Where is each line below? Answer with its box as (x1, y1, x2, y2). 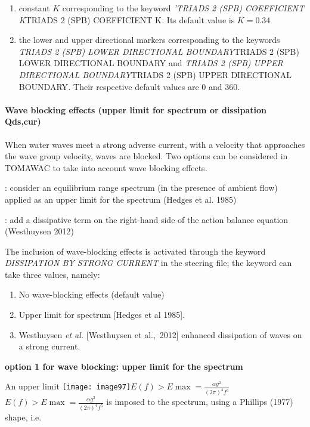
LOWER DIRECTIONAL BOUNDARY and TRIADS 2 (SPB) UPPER (18, 57, 283, 69)
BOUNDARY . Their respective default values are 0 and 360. (18, 80, 240, 92)
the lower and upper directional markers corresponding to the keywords (18, 33, 280, 46)
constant (18, 2, 50, 14)
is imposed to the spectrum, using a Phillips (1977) (106, 395, 293, 408)
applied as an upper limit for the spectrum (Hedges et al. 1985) (5, 193, 237, 205)
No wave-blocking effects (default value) (18, 288, 165, 301)
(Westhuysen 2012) (5, 225, 75, 237)
